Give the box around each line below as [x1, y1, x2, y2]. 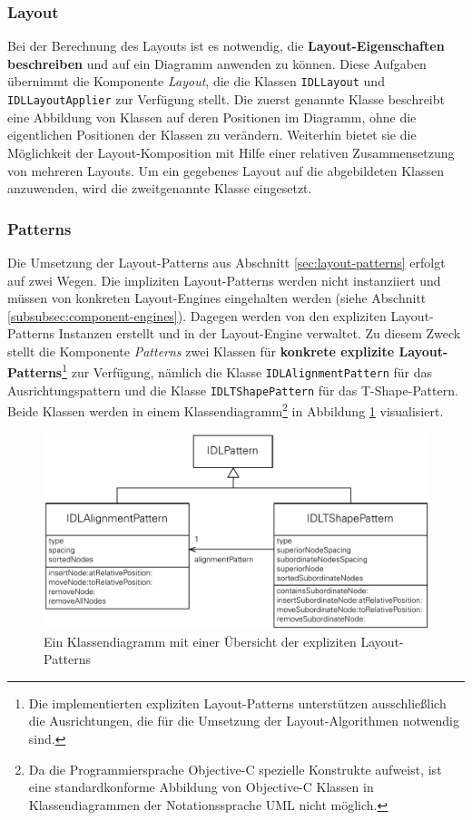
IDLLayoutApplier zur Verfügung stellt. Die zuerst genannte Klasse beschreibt [7, 90, 445, 109]
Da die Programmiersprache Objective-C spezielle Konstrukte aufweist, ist [28, 759, 442, 778]
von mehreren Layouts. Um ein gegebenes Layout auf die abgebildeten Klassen [7, 161, 445, 180]
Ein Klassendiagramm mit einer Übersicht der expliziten [44, 631, 357, 650]
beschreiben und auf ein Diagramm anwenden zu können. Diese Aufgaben [7, 54, 427, 73]
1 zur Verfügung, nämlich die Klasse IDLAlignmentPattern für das [62, 360, 433, 382]
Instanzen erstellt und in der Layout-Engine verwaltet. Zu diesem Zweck [58, 324, 461, 343]
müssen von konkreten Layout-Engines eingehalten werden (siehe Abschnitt [7, 288, 427, 307]
